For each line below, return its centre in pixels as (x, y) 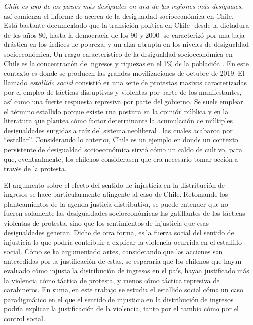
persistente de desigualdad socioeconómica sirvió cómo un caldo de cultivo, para (123, 149)
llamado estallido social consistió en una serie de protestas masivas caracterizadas (125, 82)
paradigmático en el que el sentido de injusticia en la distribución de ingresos (119, 299)
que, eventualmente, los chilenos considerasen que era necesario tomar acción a (121, 159)
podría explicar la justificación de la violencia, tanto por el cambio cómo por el (121, 309)
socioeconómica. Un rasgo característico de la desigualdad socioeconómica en (118, 53)
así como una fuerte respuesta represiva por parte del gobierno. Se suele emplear (124, 101)
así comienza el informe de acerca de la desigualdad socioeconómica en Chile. (119, 15)
